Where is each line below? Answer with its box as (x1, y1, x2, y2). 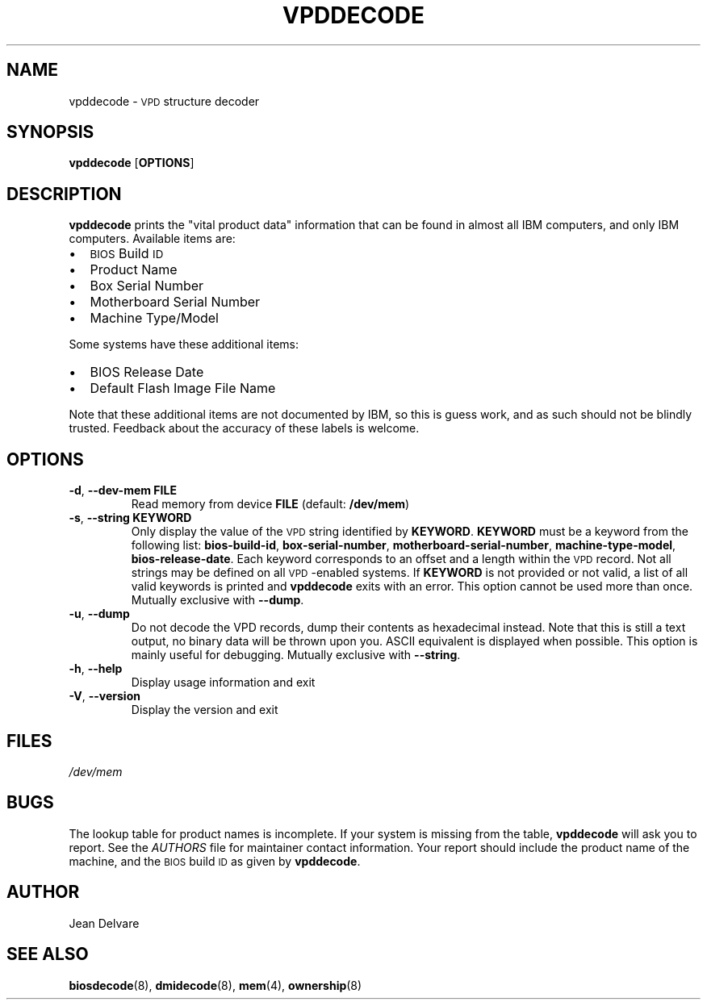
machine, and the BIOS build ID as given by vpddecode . (69, 854, 361, 868)
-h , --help (69, 662, 123, 676)
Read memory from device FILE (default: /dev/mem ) (131, 497, 410, 511)
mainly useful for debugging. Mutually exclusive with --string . (131, 648, 461, 662)
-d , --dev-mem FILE (69, 483, 177, 498)
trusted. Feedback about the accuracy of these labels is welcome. (69, 421, 420, 436)
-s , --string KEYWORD (69, 511, 192, 525)
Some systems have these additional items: (69, 337, 299, 352)
